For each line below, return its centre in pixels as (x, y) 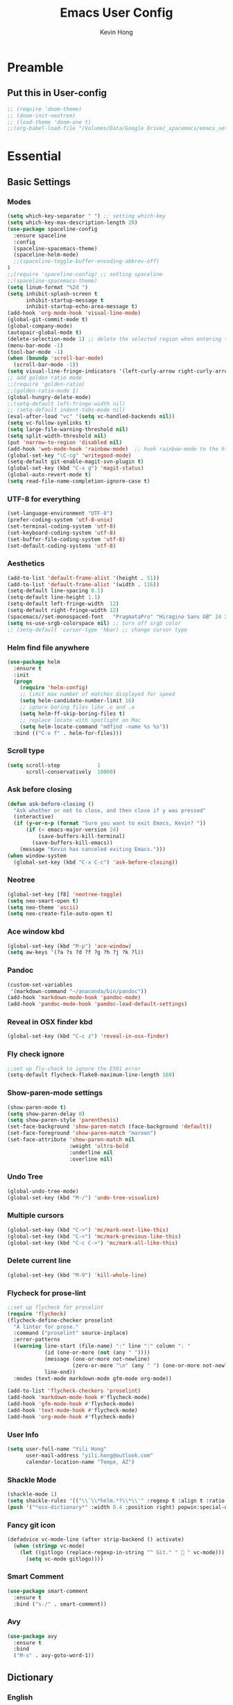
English (20, 1697)
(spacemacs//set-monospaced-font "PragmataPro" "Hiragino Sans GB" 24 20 (119, 617)
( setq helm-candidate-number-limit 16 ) (77, 701)
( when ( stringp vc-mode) (49, 1546)
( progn (23, 681)
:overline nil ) (91, 1159)
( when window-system (37, 856)
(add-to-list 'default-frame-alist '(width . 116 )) (83, 584)
